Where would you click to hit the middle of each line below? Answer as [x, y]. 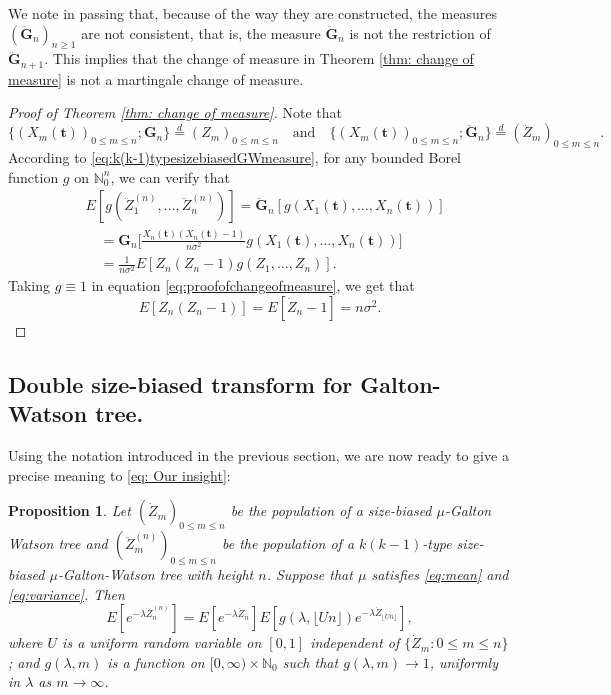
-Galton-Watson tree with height [155, 574]
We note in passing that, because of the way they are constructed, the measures [252, 13]
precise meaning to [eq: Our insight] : [119, 474]
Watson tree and [58, 543]
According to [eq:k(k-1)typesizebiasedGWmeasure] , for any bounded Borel [234, 157]
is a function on [156, 661]
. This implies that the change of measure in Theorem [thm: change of [259, 58]
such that [310, 661]
